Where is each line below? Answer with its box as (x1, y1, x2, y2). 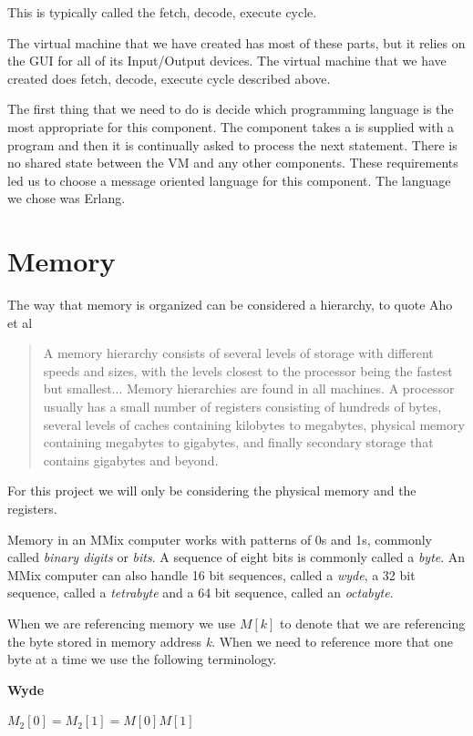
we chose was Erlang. (7, 189, 126, 208)
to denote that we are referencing (280, 613, 466, 632)
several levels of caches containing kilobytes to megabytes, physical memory (43, 414, 465, 434)
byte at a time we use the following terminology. (7, 649, 277, 669)
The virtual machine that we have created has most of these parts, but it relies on (7, 33, 466, 52)
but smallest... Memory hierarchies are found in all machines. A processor (43, 379, 455, 398)
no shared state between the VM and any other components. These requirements (7, 153, 458, 172)
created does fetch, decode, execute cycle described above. (7, 68, 331, 87)
